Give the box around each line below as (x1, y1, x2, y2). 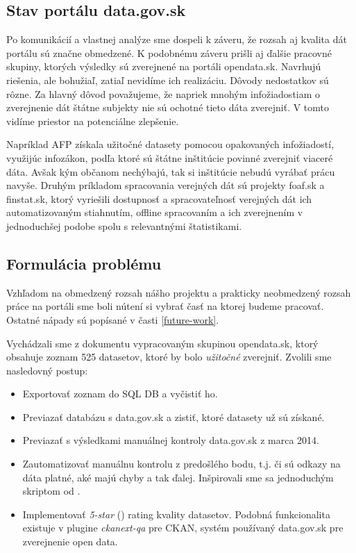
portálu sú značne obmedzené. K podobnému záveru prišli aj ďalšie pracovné (6, 45, 332, 60)
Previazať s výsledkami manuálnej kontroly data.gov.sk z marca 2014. (22, 433, 319, 447)
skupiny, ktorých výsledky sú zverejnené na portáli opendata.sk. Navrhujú (6, 59, 321, 74)
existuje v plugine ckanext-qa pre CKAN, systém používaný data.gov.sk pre (22, 520, 344, 535)
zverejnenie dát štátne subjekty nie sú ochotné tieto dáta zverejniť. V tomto (6, 100, 330, 115)
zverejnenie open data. (22, 534, 118, 549)
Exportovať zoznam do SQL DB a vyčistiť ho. (22, 386, 218, 401)
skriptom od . (22, 484, 80, 498)
